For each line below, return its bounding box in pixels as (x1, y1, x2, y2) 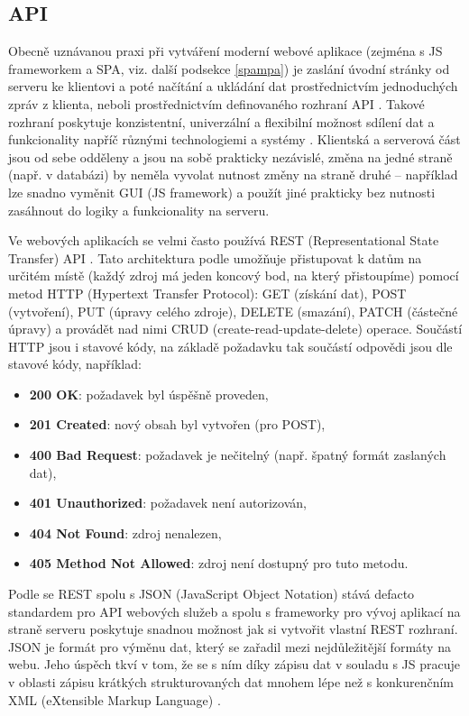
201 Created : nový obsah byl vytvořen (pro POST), (29, 415, 326, 434)
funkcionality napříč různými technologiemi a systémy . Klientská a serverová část (8, 130, 461, 149)
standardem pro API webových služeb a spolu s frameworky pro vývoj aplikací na (8, 601, 461, 620)
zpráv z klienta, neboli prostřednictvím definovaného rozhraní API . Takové (8, 94, 425, 113)
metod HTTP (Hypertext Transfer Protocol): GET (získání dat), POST (8, 283, 407, 302)
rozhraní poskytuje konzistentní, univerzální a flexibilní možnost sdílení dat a (8, 112, 435, 131)
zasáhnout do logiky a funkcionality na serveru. (8, 200, 270, 219)
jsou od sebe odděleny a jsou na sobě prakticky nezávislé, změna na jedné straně (8, 147, 453, 166)
